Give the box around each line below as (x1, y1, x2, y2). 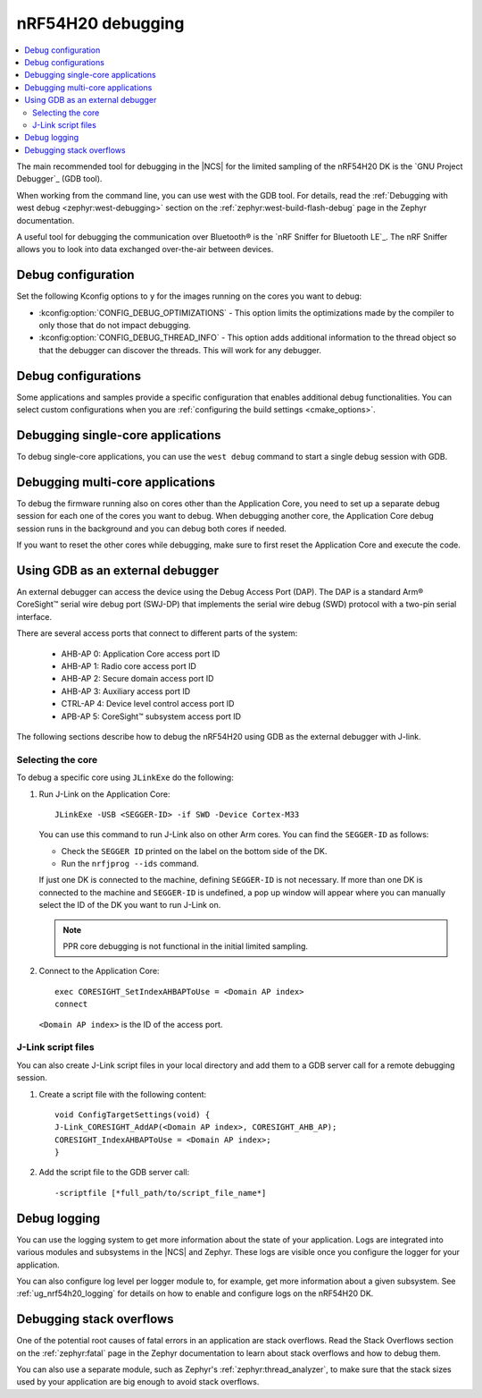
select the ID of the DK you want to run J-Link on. (38, 900, 221, 911)
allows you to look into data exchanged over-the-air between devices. (16, 244, 274, 255)
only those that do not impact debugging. (38, 320, 191, 331)
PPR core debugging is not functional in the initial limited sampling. (62, 941, 308, 952)
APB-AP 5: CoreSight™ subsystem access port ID (61, 711, 241, 722)
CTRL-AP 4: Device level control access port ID (61, 699, 235, 709)
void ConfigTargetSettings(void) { (54, 1109, 211, 1120)
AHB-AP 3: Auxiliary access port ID (61, 685, 191, 697)
